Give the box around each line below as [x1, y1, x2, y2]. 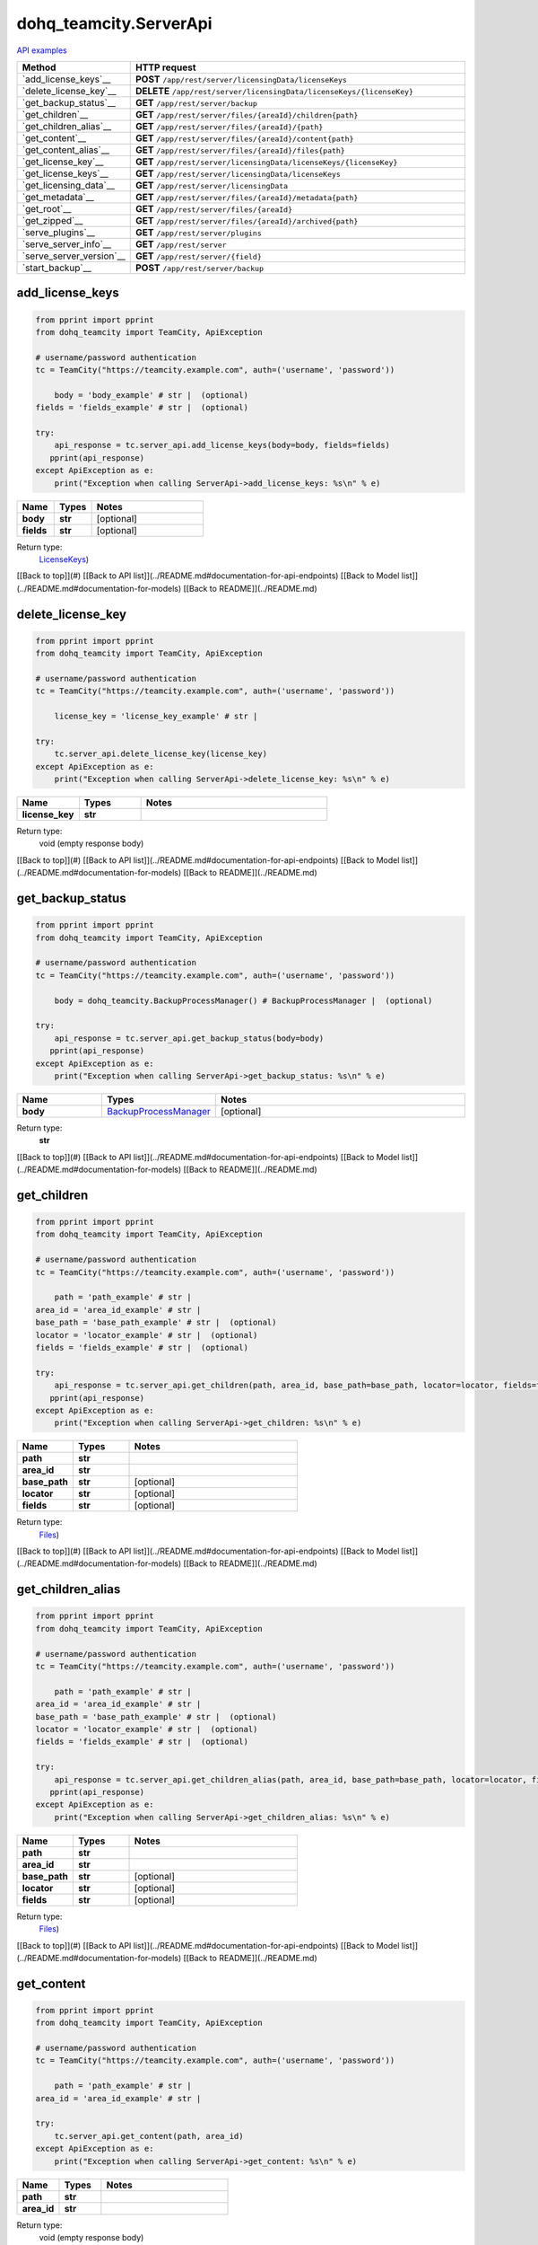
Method [22, 61, 56, 74]
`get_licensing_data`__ [22, 179, 116, 191]
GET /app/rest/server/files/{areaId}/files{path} [134, 144, 345, 156]
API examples [16, 45, 67, 56]
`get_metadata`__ [22, 190, 94, 203]
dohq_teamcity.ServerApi [16, 13, 213, 33]
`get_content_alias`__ [22, 144, 110, 156]
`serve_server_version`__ [22, 250, 126, 262]
